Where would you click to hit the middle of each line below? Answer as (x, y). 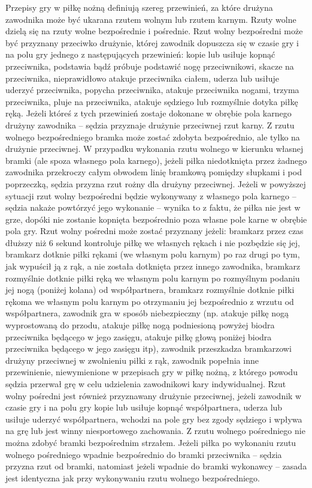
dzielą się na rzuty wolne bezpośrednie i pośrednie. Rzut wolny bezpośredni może (154, 31)
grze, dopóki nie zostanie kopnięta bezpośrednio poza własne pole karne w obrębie (156, 219)
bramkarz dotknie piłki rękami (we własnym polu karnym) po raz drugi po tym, (153, 254)
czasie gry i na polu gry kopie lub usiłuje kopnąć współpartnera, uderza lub (144, 407)
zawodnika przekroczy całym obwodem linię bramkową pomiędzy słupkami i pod (154, 172)
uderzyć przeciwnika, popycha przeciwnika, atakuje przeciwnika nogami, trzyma (152, 90)
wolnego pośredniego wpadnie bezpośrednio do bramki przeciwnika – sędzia (144, 454)
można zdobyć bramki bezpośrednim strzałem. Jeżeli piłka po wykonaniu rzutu (151, 442)
